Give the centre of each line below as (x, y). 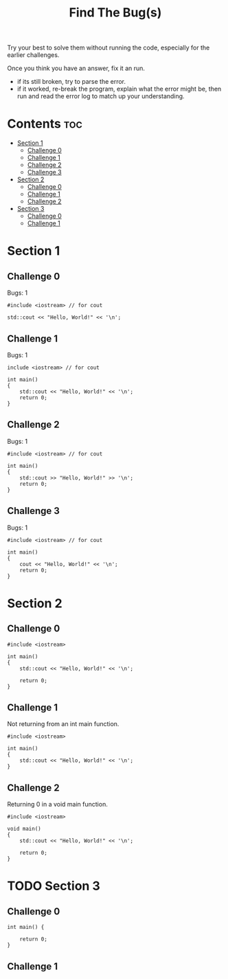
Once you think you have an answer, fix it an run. (76, 68)
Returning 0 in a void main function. (57, 804)
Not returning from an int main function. (63, 724)
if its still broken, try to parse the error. (71, 82)
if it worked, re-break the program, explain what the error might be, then (119, 89)
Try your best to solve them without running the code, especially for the (109, 48)
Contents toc (45, 124)
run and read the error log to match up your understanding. (101, 96)
